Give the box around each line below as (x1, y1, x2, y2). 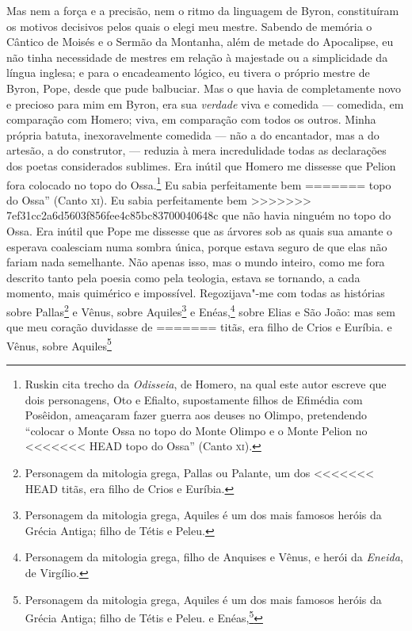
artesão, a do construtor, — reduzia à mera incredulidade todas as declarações (6, 142, 387, 159)
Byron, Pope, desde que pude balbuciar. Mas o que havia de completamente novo (6, 79, 402, 96)
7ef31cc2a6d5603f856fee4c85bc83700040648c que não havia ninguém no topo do (6, 207, 391, 224)
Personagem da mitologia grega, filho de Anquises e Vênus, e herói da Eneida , (25, 549, 403, 565)
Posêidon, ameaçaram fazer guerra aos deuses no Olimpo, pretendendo (25, 407, 367, 423)
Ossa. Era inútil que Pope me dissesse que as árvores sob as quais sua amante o (6, 222, 393, 239)
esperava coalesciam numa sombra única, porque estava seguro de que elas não (6, 238, 387, 254)
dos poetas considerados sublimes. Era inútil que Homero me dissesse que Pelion (6, 157, 396, 174)
